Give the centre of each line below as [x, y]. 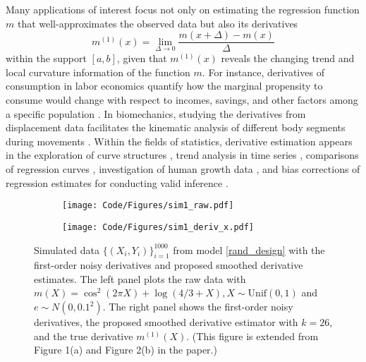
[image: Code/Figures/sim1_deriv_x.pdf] [158, 227]
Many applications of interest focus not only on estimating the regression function [183, 9]
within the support [46, 58]
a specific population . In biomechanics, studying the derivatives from [156, 113]
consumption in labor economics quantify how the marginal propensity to [164, 86]
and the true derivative [84, 336]
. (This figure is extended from [252, 336]
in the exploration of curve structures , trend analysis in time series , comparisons [182, 155]
